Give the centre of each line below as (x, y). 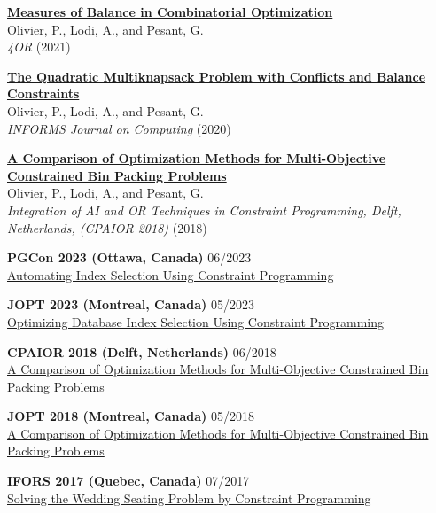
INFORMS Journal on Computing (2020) (119, 128)
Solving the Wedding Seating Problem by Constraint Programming (189, 497)
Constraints (43, 93)
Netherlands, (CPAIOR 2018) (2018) (107, 227)
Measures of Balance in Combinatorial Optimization (170, 12)
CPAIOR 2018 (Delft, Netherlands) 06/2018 (142, 351)
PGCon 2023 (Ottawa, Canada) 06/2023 (129, 257)
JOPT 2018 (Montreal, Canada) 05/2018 (131, 416)
